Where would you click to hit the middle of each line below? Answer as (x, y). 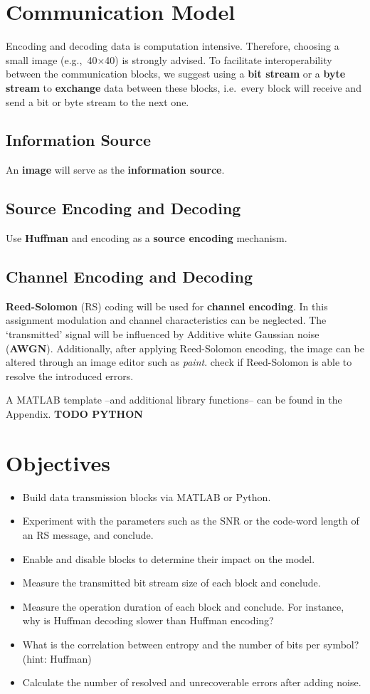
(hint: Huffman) (57, 658)
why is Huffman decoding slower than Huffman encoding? (148, 620)
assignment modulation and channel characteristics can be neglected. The (166, 320)
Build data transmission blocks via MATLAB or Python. (147, 496)
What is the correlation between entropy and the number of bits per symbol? (191, 644)
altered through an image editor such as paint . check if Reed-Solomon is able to (179, 362)
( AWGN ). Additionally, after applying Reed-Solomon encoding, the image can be (185, 348)
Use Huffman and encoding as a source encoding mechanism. (147, 238)
